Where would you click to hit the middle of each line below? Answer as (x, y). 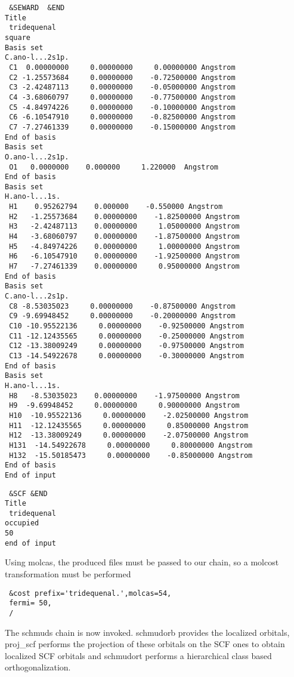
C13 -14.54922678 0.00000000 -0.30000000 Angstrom (126, 356)
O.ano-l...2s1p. (37, 157)
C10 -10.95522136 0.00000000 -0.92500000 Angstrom (126, 326)
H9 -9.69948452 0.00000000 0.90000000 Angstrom (124, 406)
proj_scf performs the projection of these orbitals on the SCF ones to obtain (145, 644)
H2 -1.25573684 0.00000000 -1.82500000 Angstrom (124, 216)
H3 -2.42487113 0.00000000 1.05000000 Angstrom (124, 227)
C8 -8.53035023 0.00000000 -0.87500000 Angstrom (122, 306)
